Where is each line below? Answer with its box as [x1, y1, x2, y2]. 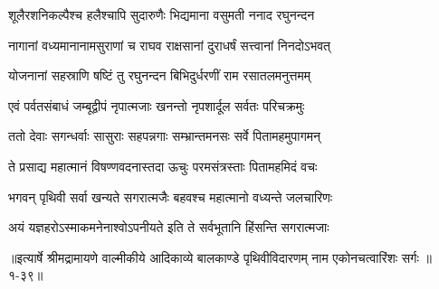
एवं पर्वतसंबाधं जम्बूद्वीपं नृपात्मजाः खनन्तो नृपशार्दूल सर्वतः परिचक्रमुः [8, 96, 305, 115]
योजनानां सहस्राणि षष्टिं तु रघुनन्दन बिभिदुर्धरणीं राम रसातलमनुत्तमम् [8, 66, 310, 85]
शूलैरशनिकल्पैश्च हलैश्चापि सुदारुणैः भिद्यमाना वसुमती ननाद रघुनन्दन [8, 5, 315, 23]
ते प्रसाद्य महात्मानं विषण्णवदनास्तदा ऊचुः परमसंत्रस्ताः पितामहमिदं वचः [8, 156, 318, 175]
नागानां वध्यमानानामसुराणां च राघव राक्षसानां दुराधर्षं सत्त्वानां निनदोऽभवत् [8, 35, 330, 54]
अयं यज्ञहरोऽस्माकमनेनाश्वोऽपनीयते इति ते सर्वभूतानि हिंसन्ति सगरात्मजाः [8, 218, 329, 237]
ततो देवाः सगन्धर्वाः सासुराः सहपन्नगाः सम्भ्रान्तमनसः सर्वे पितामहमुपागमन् [8, 126, 320, 145]
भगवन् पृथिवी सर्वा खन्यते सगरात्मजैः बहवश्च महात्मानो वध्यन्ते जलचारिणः [8, 187, 333, 206]
